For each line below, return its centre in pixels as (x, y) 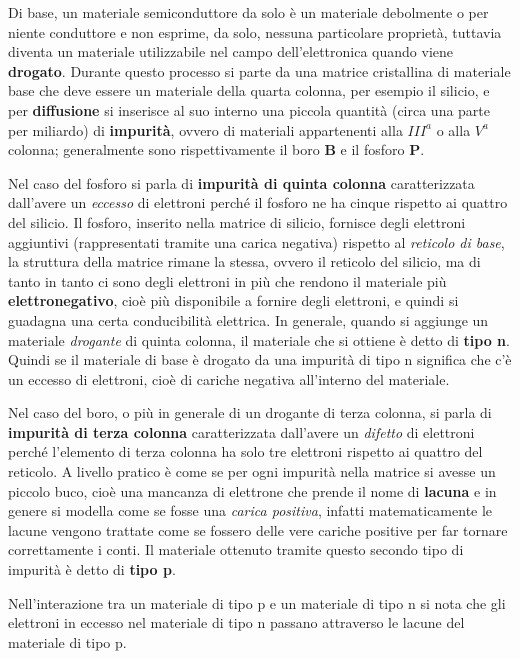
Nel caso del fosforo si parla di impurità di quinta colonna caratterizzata (241, 182)
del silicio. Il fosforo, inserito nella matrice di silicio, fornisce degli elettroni (237, 221)
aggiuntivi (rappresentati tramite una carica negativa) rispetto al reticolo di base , (256, 241)
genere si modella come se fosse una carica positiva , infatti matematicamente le (250, 510)
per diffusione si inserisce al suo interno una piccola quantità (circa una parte (249, 109)
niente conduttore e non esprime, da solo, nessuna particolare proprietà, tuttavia (255, 31)
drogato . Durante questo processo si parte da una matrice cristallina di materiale (259, 70)
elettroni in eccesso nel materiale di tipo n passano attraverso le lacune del (236, 622)
